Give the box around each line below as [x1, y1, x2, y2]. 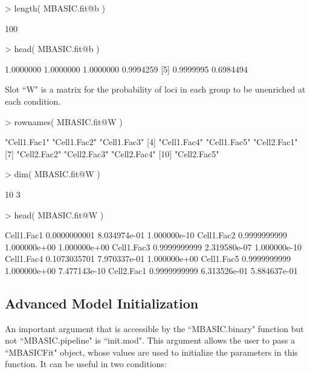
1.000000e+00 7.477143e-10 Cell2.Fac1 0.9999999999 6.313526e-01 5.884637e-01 [5, 264, 298, 276]
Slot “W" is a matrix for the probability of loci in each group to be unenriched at [5, 83, 306, 96]
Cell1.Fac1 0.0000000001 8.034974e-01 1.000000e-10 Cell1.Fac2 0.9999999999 [5, 229, 288, 241]
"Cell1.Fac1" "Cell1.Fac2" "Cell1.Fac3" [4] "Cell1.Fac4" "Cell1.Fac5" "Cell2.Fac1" [5, 135, 298, 148]
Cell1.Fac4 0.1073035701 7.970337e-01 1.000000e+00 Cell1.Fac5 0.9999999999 [5, 252, 291, 265]
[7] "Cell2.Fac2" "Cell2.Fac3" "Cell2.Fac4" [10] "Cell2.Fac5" [5, 147, 219, 160]
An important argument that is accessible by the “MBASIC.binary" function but [5, 322, 304, 334]
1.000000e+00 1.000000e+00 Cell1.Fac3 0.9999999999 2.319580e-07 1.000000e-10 [5, 240, 302, 253]
